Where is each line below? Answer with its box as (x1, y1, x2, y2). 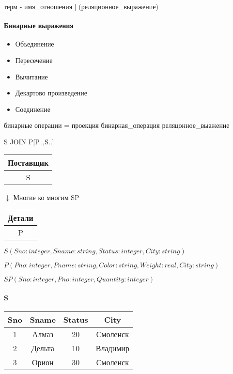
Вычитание (15, 71, 48, 81)
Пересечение (15, 55, 53, 65)
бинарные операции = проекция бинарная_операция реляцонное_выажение (4, 120, 230, 130)
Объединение (15, 39, 54, 49)
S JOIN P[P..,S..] (4, 136, 54, 146)
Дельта (31, 342, 54, 354)
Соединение (15, 104, 50, 114)
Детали (8, 212, 33, 224)
